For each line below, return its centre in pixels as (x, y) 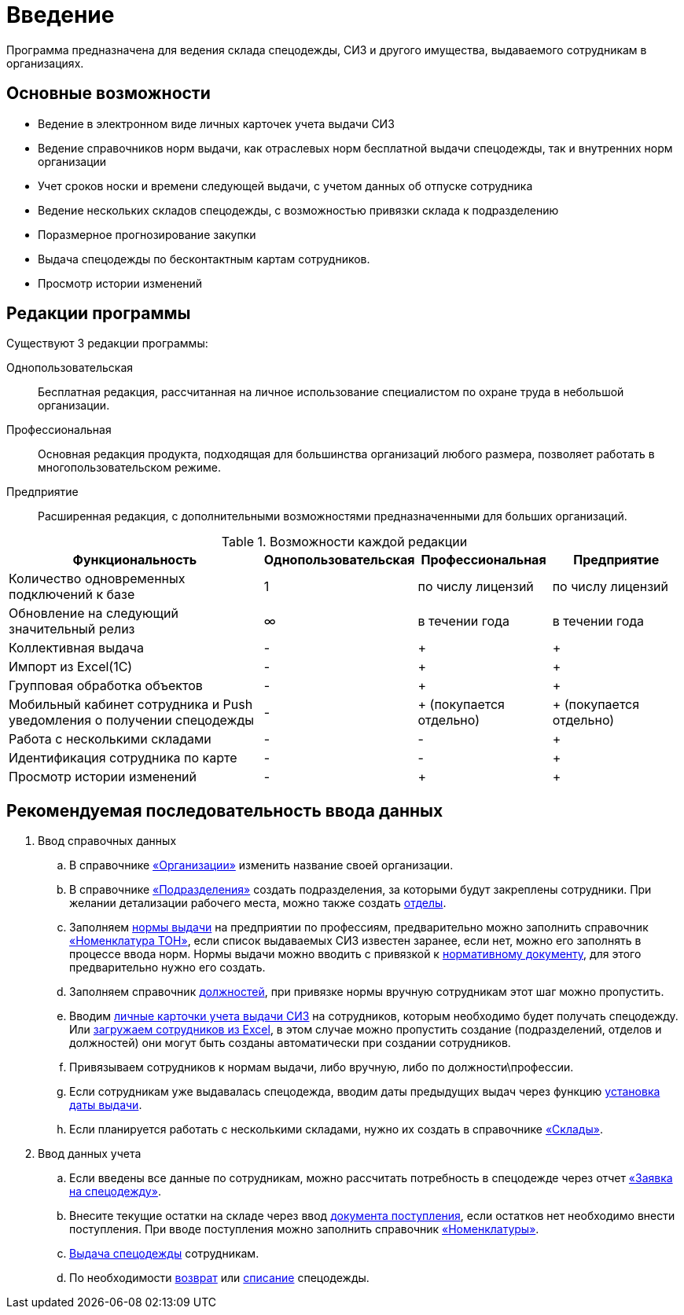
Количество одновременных (97, 579)
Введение (61, 15)
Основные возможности (108, 94)
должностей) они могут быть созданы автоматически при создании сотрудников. (290, 1043)
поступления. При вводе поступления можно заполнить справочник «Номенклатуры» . (304, 1229)
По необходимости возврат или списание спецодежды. (219, 1278)
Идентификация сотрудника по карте (123, 758)
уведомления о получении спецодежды (131, 720)
